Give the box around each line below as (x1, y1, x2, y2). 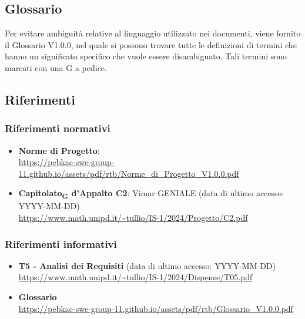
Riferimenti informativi (5, 236, 117, 251)
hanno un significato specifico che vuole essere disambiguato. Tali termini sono (5, 50, 287, 62)
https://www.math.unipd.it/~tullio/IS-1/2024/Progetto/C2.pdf (18, 211, 248, 224)
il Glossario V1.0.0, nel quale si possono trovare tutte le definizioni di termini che (5, 38, 297, 51)
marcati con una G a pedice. (5, 61, 107, 73)
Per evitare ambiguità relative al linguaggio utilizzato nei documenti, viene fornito (5, 27, 301, 39)
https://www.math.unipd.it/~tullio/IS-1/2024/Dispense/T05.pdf (18, 271, 253, 283)
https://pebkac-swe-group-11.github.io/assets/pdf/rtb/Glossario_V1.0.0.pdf (18, 302, 293, 314)
